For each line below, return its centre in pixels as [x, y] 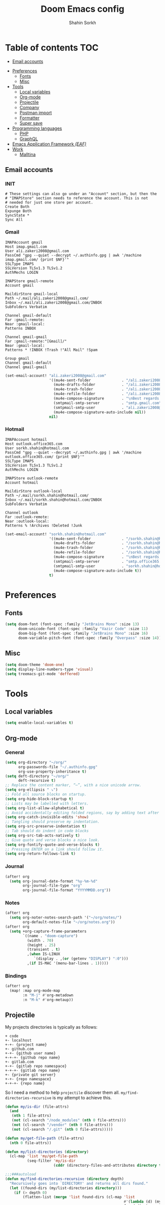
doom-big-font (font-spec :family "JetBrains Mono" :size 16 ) [83, 633]
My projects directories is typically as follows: [51, 1027]
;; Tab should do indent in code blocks [47, 831]
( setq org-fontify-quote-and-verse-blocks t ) [52, 845]
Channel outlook [22, 513]
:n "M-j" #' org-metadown [48, 995]
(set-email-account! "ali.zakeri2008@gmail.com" [56, 375]
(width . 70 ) [40, 940]
